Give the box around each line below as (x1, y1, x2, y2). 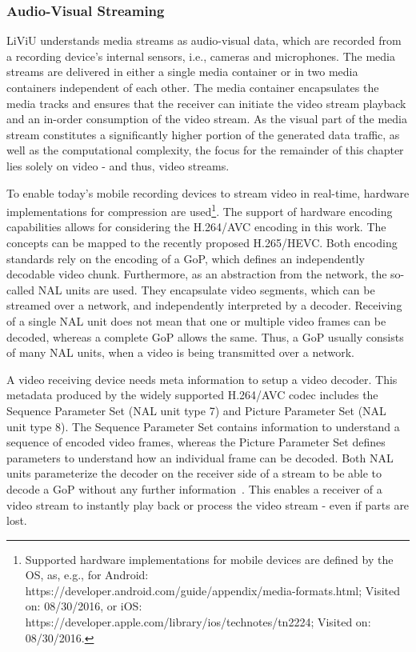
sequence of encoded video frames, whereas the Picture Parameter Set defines (6, 434, 386, 450)
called (6, 281, 34, 298)
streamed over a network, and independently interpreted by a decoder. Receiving (6, 297, 402, 314)
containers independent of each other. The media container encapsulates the (6, 79, 379, 95)
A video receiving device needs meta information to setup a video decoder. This (6, 370, 398, 387)
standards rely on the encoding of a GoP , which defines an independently (6, 250, 365, 266)
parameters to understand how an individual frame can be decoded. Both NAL (6, 449, 394, 466)
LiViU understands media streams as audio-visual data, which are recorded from (6, 32, 402, 49)
